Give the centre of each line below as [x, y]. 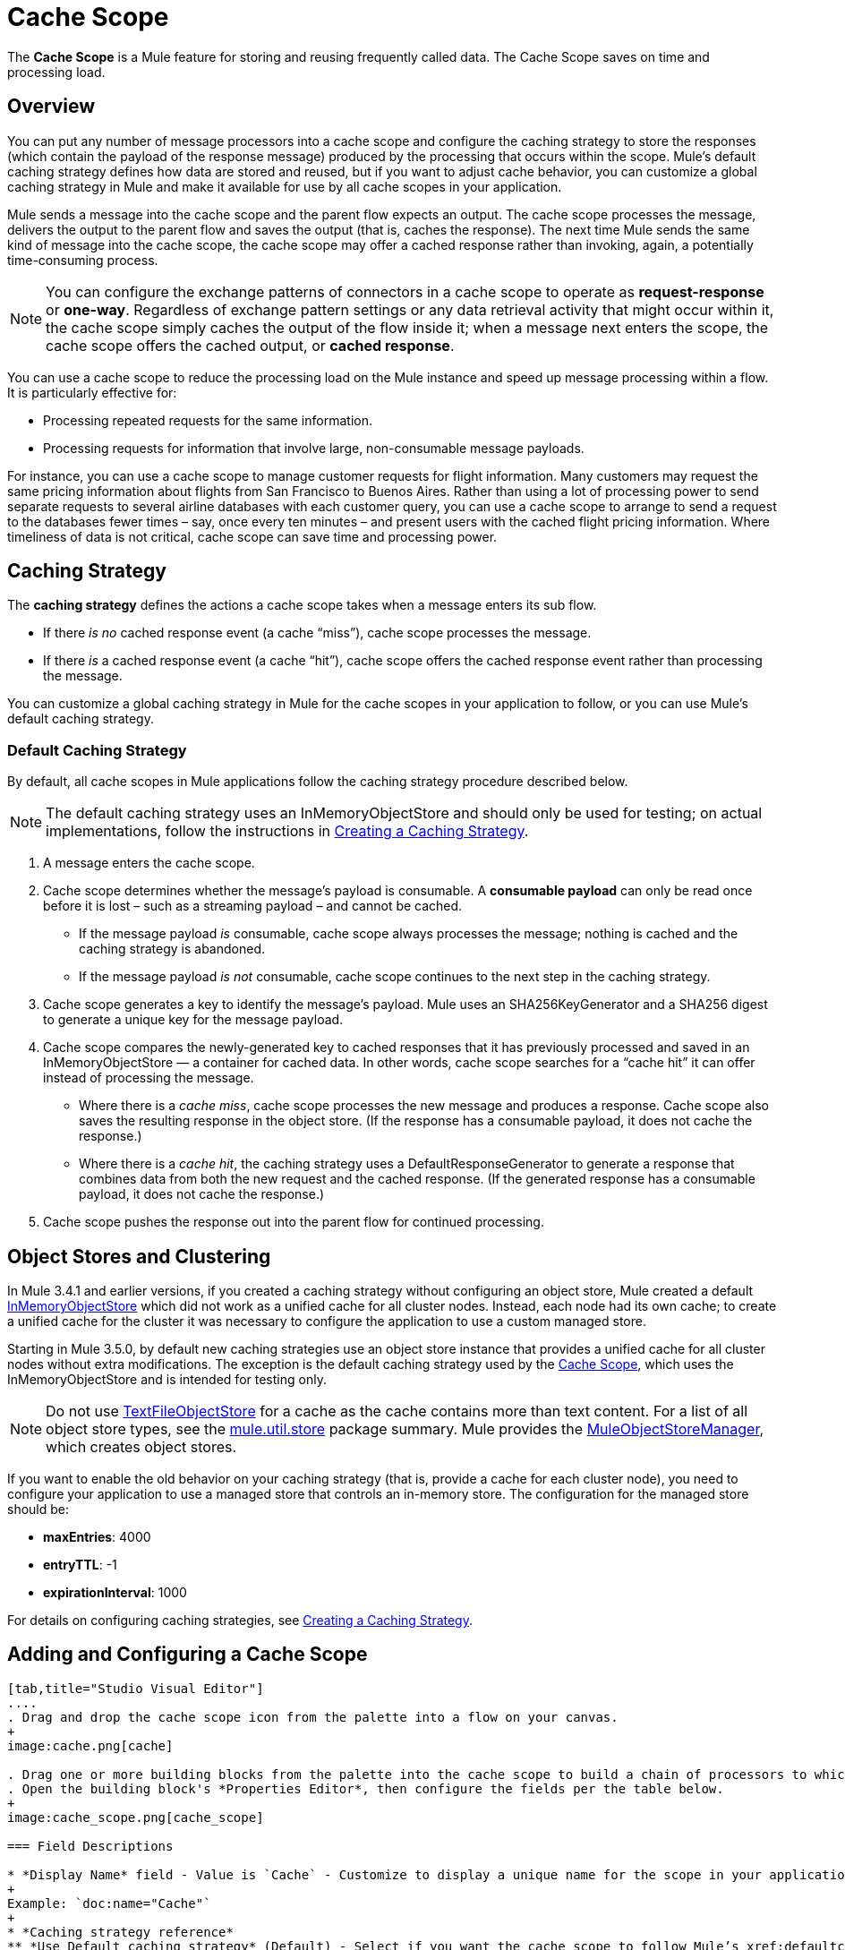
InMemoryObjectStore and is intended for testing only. [167, 1380]
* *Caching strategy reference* [120, 1932]
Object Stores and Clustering [139, 1256]
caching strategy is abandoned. [172, 949]
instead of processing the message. [149, 1078]
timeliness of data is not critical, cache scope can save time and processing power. [252, 536]
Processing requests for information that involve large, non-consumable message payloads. [314, 448]
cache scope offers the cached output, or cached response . [250, 345]
